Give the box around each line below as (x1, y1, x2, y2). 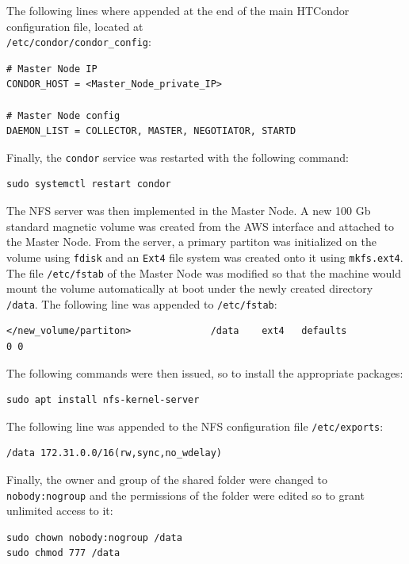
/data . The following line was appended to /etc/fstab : (6, 295, 277, 312)
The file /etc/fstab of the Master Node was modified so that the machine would (6, 264, 402, 281)
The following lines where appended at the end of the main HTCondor (6, 2, 350, 18)
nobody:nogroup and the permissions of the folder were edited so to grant (6, 486, 365, 503)
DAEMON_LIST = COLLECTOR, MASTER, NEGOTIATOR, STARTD (6, 125, 296, 137)
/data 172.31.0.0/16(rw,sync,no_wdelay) (6, 447, 223, 459)
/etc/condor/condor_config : (6, 33, 151, 50)
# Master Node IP (6, 63, 97, 75)
